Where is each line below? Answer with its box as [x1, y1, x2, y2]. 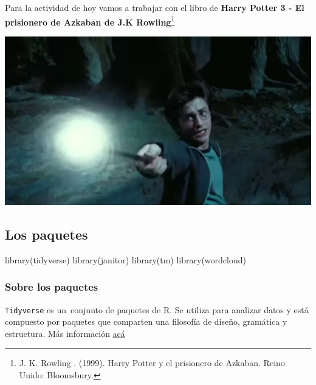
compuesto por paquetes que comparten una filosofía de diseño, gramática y [5, 315, 287, 328]
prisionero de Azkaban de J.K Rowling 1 [5, 13, 175, 28]
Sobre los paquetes [5, 279, 98, 294]
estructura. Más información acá [5, 327, 125, 339]
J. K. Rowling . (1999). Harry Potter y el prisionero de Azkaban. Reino [19, 356, 285, 369]
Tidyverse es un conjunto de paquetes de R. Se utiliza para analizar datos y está [5, 303, 309, 316]
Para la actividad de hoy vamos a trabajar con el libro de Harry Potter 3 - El [5, 1, 304, 13]
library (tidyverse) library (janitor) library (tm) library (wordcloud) [5, 253, 246, 266]
